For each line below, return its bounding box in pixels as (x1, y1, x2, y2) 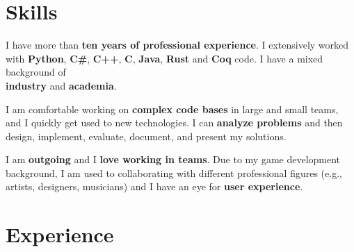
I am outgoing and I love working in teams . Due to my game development (6, 152, 341, 167)
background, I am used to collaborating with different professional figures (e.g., (6, 165, 342, 180)
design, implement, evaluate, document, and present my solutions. (6, 128, 287, 143)
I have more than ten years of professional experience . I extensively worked (6, 37, 349, 52)
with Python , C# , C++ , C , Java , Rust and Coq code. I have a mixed (6, 51, 323, 65)
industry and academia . (6, 78, 117, 92)
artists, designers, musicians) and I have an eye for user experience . (6, 179, 303, 194)
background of (6, 65, 66, 79)
